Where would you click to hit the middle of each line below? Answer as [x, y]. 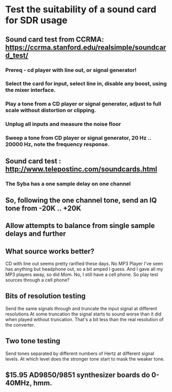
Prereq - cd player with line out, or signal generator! [71, 70]
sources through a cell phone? [37, 280]
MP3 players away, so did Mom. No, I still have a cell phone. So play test [82, 275]
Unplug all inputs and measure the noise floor [63, 124]
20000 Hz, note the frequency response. [58, 144]
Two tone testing [33, 341]
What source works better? [50, 251]
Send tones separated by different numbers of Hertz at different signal [80, 353]
